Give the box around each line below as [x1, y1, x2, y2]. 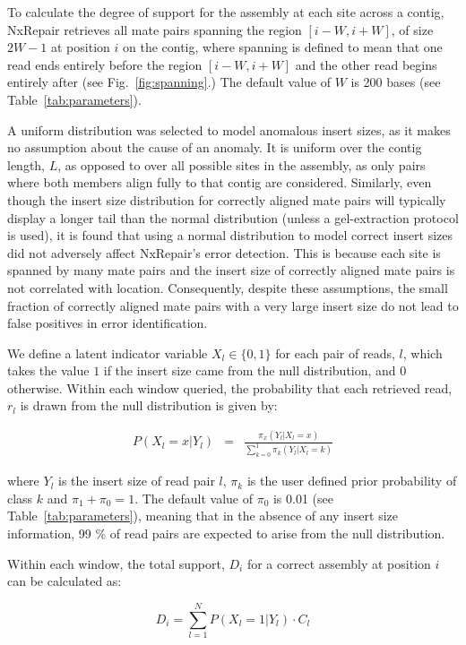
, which [402, 343, 443, 362]
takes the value [7, 361, 90, 380]
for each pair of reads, [275, 343, 395, 362]
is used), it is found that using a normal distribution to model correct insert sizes [7, 226, 453, 245]
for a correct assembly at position [246, 554, 431, 572]
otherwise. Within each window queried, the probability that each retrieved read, [7, 378, 453, 397]
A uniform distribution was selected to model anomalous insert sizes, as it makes [7, 120, 451, 139]
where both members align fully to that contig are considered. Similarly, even [7, 173, 432, 192]
